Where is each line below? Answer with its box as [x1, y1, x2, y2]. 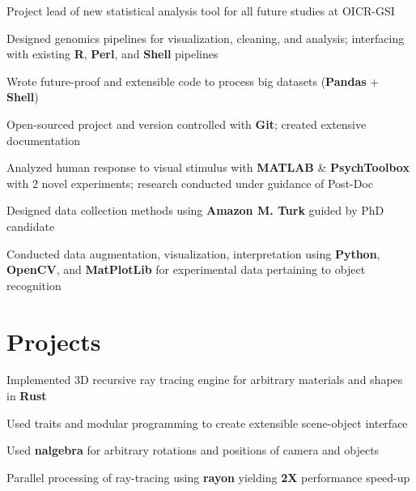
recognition [6, 276, 62, 293]
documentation [6, 131, 81, 148]
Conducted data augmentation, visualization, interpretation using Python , [6, 245, 380, 262]
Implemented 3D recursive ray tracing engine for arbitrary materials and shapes [6, 371, 403, 388]
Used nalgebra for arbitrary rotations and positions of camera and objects [6, 442, 380, 459]
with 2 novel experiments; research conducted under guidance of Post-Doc [6, 174, 374, 191]
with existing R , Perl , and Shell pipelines [6, 45, 219, 62]
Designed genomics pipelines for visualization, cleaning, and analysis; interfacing [6, 29, 405, 46]
